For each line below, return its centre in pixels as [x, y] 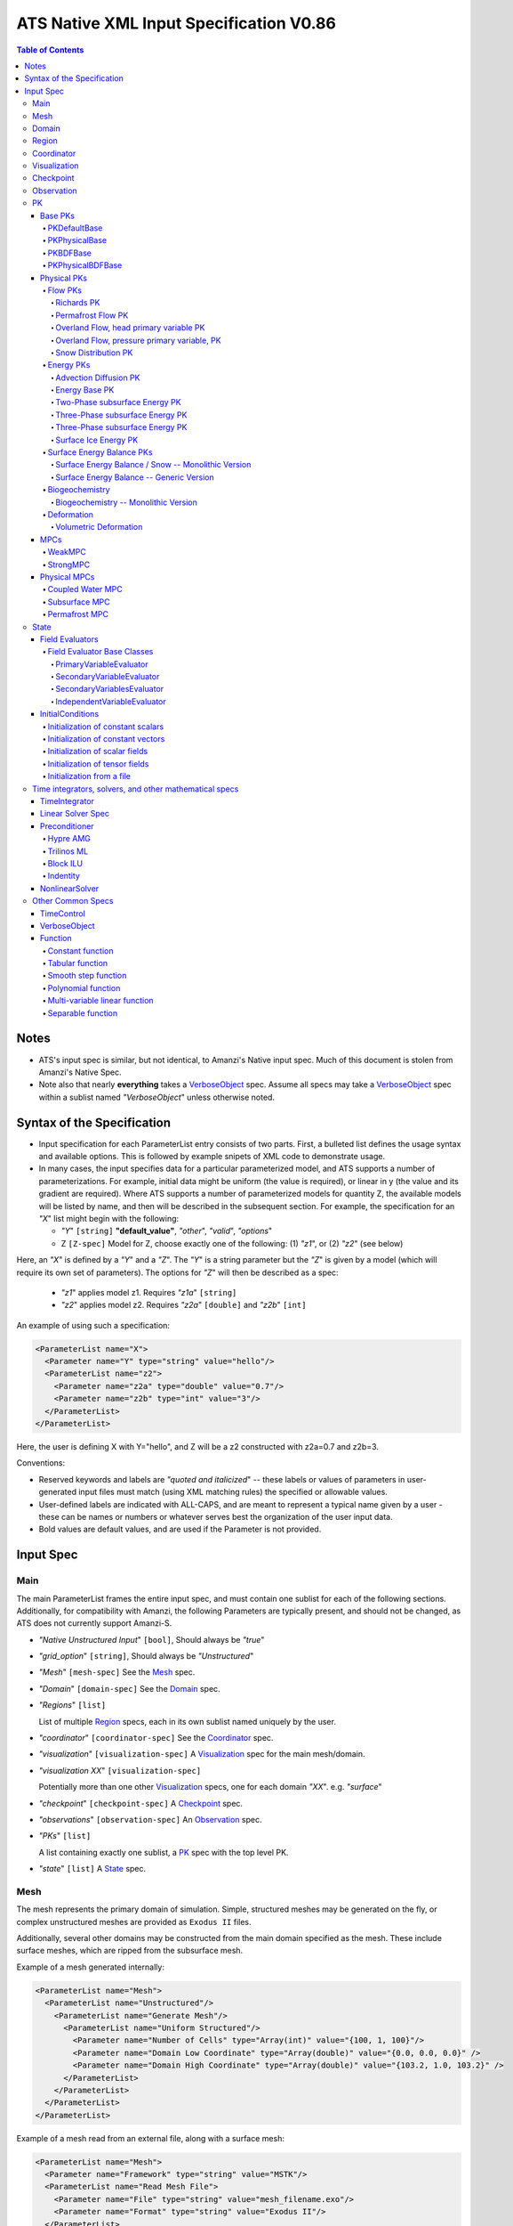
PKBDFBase [70, 253]
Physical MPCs [68, 577]
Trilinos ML [68, 851]
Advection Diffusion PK [98, 378]
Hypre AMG [69, 839]
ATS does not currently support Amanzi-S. [94, 1623]
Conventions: [41, 1463]
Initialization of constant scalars [106, 727]
